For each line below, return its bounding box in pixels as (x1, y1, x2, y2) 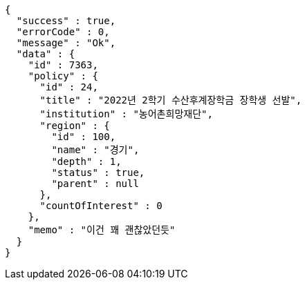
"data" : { (16, 48, 75, 59)
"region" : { (39, 120, 110, 131)
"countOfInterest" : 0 (39, 200, 163, 211)
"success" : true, (16, 15, 116, 26)
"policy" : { (28, 70, 98, 81)
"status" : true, (51, 167, 145, 178)
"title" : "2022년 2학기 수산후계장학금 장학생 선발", (39, 95, 302, 106)
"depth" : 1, (51, 156, 122, 167)
